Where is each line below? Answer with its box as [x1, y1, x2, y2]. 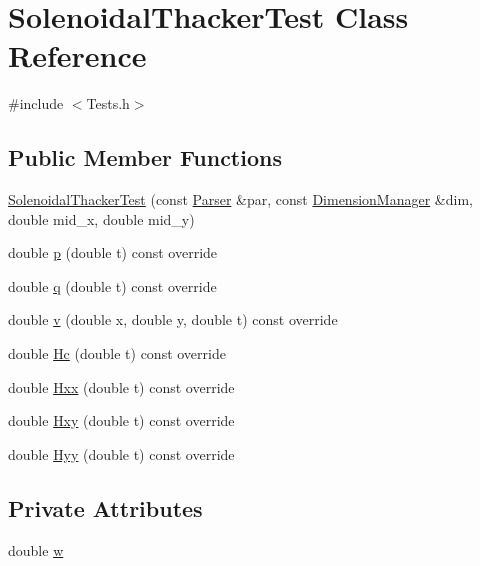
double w [8, 539, 64, 560]
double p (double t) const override [8, 242, 218, 263]
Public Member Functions [8, 142, 282, 173]
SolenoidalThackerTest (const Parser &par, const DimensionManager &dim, [8, 189, 473, 210]
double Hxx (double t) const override [8, 376, 235, 397]
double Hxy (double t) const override [8, 410, 235, 431]
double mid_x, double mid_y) [8, 208, 195, 229]
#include [8, 93, 64, 114]
